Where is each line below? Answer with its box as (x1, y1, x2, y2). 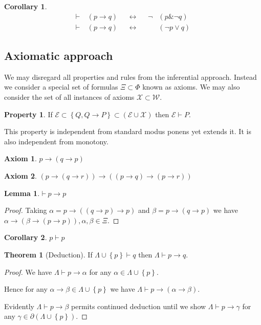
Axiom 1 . (4, 153, 37, 164)
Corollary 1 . (4, 1, 47, 11)
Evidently (4, 300, 34, 311)
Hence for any (4, 284, 48, 294)
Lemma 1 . (4, 187, 40, 198)
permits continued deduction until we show (71, 300, 206, 311)
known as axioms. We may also (142, 81, 240, 92)
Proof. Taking (4, 205, 47, 215)
